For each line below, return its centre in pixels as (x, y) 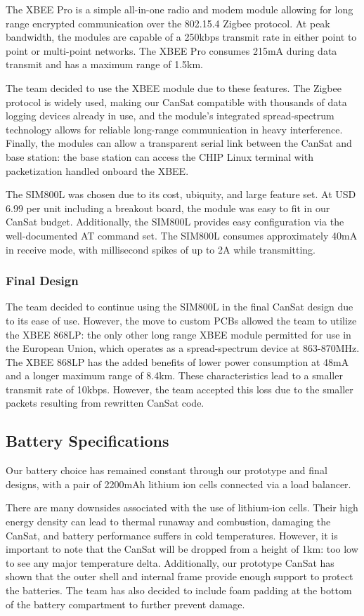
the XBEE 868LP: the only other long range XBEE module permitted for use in (178, 334)
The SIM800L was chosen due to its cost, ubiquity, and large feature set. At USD (181, 194)
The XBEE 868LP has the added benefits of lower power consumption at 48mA (177, 361)
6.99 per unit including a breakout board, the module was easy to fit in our (168, 208)
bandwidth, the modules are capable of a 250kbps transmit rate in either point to (181, 37)
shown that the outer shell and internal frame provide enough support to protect (180, 576)
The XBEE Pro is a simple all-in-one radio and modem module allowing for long (180, 9)
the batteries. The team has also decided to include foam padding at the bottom (179, 590)
